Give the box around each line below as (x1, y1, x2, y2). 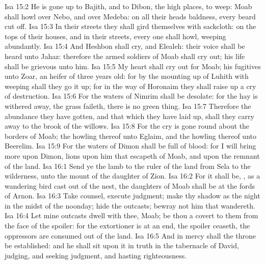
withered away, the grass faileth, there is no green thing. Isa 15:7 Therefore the (5, 100, 251, 111)
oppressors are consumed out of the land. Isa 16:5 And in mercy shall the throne (5, 230, 256, 241)
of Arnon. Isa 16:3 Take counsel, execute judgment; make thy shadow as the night (5, 190, 260, 201)
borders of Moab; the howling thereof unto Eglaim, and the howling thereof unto (5, 130, 256, 141)
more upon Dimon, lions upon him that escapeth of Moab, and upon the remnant (5, 150, 260, 161)
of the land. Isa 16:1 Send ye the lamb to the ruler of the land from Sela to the (5, 160, 251, 171)
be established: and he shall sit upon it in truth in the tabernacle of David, (5, 240, 239, 251)
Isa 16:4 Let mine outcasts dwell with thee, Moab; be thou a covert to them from (5, 210, 258, 221)
